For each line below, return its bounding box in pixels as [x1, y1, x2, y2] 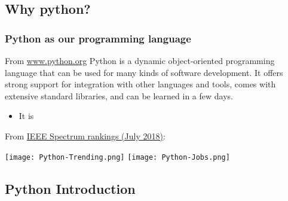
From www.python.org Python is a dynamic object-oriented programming [5, 54, 275, 66]
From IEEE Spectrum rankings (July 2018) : [5, 129, 166, 142]
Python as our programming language [5, 31, 191, 45]
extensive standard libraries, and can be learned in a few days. [5, 89, 233, 102]
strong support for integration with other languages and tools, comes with [5, 78, 276, 90]
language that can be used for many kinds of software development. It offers [5, 66, 283, 78]
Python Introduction [5, 179, 136, 197]
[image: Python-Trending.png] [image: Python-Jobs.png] [5, 153, 230, 162]
